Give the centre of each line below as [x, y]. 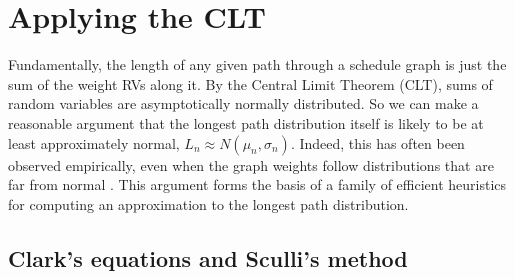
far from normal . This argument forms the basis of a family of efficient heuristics [257, 184]
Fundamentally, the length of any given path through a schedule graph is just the [257, 64]
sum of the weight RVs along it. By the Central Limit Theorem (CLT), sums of [250, 83]
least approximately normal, [94, 142]
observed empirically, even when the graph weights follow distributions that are [251, 164]
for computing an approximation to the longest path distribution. [208, 203]
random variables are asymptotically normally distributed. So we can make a [243, 103]
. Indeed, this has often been [377, 142]
